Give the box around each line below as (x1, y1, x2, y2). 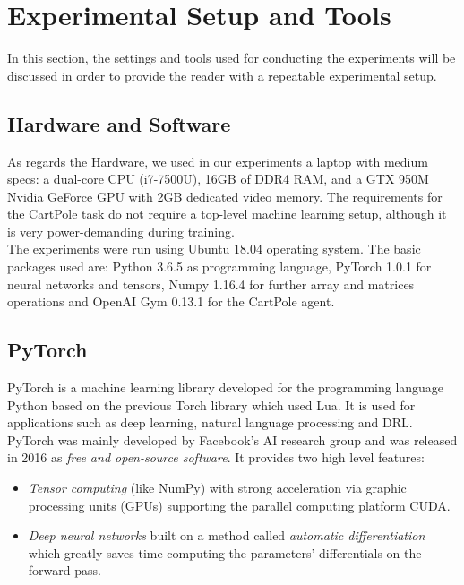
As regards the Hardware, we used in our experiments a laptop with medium (7, 151, 428, 170)
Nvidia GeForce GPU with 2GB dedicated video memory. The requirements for (7, 186, 443, 205)
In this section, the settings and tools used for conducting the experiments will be (7, 48, 456, 67)
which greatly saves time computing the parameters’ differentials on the (28, 543, 422, 562)
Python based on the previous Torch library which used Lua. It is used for (7, 395, 416, 414)
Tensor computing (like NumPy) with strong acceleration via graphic (28, 478, 407, 497)
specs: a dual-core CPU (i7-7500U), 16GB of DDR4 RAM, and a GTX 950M (7, 169, 429, 188)
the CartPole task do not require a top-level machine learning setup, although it (7, 204, 447, 223)
